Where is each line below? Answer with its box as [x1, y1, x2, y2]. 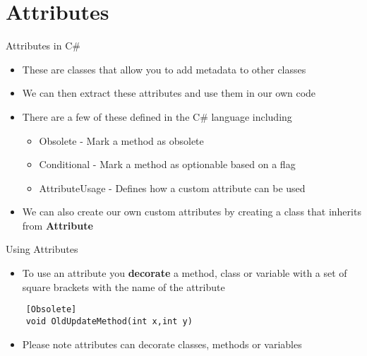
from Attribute [22, 218, 93, 232]
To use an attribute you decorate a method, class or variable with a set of [22, 266, 347, 280]
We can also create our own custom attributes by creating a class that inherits [22, 204, 361, 219]
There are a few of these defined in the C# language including [22, 109, 292, 124]
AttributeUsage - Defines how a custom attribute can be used [39, 180, 306, 195]
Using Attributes [6, 242, 78, 256]
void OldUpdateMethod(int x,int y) [25, 316, 193, 326]
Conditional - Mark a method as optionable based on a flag [39, 157, 296, 172]
